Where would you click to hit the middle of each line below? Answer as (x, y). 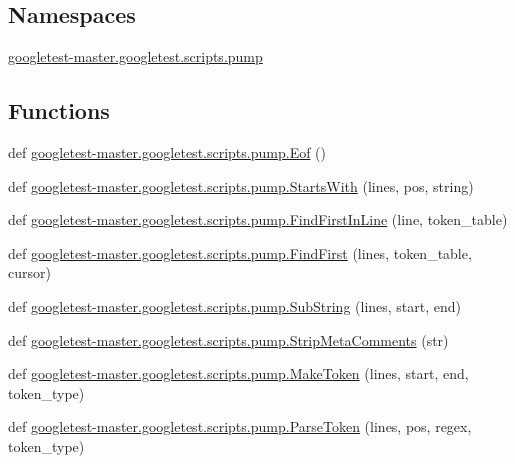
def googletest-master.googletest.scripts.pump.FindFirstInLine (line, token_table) (258, 219)
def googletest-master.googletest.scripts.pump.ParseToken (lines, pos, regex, (240, 426)
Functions (59, 110)
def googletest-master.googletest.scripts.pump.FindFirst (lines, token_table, (240, 252)
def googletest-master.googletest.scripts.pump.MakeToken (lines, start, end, (238, 373)
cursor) (29, 272)
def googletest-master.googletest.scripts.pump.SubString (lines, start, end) (235, 305)
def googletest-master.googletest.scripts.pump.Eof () (167, 152)
